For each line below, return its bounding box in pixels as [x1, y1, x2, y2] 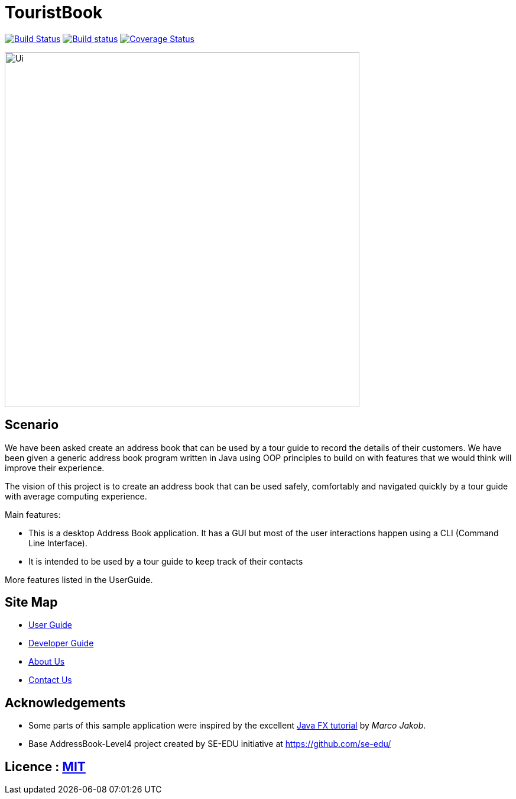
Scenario [5, 417, 59, 433]
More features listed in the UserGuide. [5, 574, 153, 585]
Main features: [5, 509, 61, 520]
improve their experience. [5, 462, 105, 473]
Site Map [5, 595, 58, 610]
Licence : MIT [5, 759, 86, 774]
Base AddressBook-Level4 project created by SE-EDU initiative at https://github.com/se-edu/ [28, 739, 391, 749]
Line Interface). [28, 537, 87, 548]
